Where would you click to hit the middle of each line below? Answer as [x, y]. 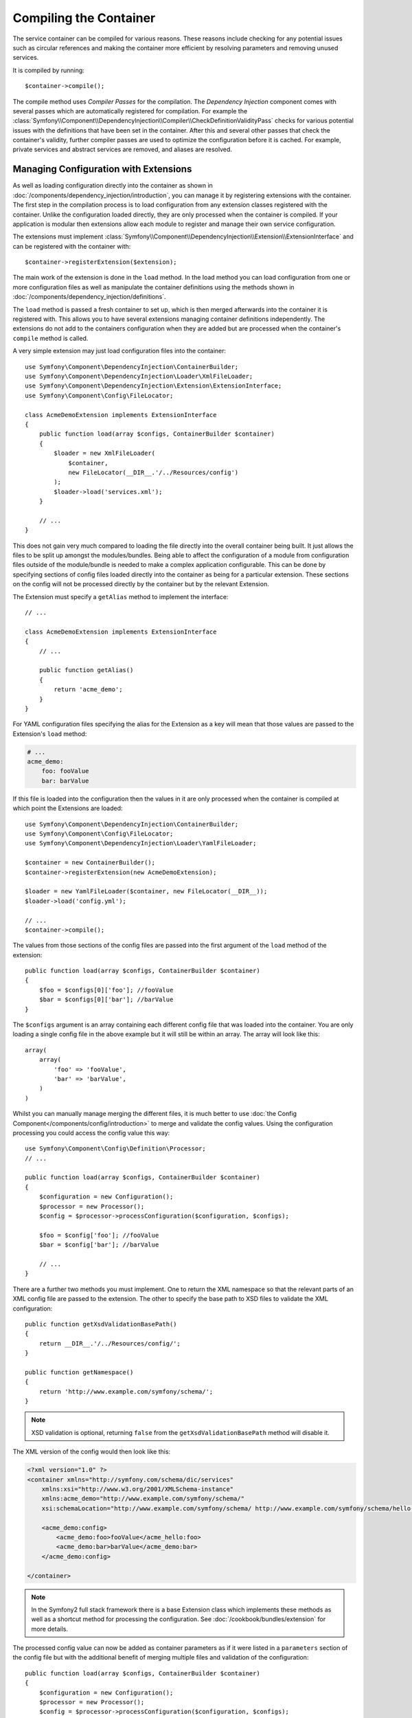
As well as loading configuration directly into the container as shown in [113, 186]
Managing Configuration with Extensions [102, 169]
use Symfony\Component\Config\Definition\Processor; [115, 1149]
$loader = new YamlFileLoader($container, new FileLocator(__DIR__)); [146, 891]
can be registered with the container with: [72, 246]
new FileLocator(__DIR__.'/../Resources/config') [153, 472]
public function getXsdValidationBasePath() [101, 1324]
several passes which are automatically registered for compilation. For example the [130, 111]
